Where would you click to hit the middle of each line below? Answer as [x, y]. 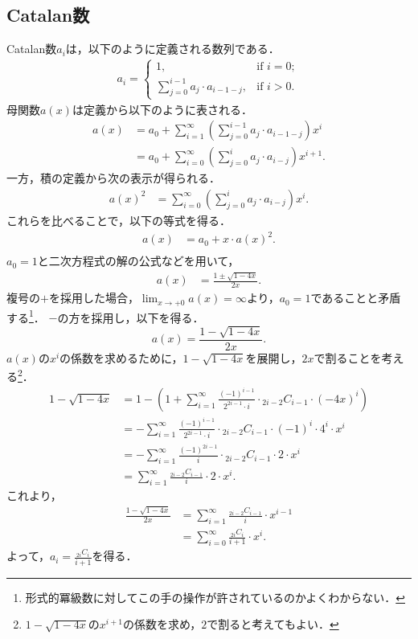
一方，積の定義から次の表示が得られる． [113, 178]
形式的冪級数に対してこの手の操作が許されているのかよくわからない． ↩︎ [215, 597]
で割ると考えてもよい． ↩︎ [273, 624]
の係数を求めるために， [121, 357]
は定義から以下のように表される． [162, 109]
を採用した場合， [94, 298]
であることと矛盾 [356, 298]
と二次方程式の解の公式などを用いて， [138, 261]
